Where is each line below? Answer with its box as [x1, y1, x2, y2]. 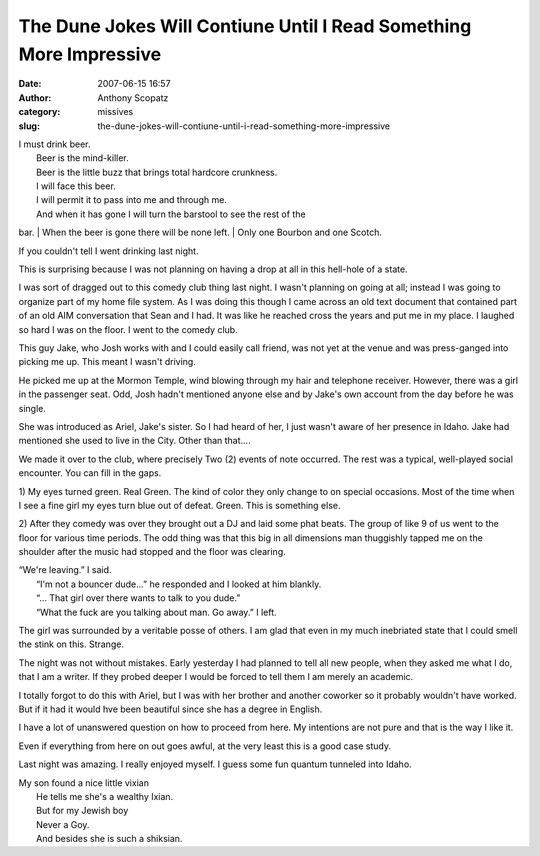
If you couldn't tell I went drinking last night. [18, 245, 199, 257]
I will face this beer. [36, 180, 117, 192]
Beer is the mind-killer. [36, 152, 129, 164]
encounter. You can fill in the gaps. [18, 467, 162, 479]
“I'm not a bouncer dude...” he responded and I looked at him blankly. [36, 578, 322, 590]
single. [18, 402, 47, 414]
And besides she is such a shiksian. [36, 833, 183, 845]
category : [18, 106, 61, 118]
